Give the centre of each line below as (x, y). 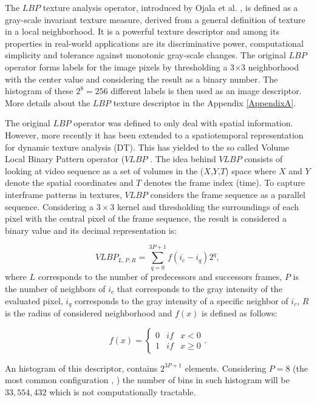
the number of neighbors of (55, 288)
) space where (251, 170)
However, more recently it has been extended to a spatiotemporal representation (154, 135)
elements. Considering (226, 368)
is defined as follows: (240, 313)
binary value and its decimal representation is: (91, 230)
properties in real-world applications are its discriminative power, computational (154, 43)
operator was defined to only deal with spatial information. (183, 123)
